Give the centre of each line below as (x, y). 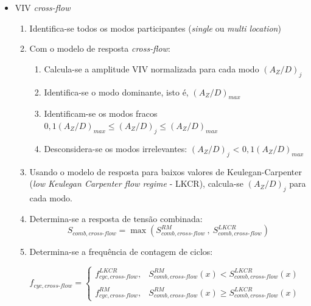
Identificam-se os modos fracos (101, 113)
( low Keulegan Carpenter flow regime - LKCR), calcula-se (137, 183)
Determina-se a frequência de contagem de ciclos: (121, 252)
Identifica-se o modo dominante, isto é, (116, 92)
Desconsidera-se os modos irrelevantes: (116, 148)
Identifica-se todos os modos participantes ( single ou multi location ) (155, 28)
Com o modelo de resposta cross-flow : (100, 48)
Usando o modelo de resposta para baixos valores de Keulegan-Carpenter (166, 171)
